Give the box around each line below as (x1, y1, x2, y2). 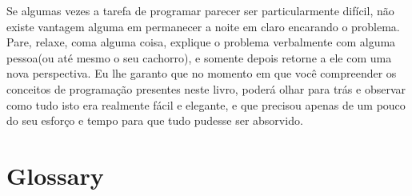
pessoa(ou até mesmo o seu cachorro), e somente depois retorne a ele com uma (6, 49, 392, 66)
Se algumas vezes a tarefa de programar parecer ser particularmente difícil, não (6, 2, 394, 18)
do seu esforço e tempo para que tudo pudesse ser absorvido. (6, 112, 303, 129)
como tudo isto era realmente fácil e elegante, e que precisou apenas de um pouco (6, 96, 406, 113)
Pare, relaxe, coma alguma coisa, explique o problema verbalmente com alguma (6, 34, 396, 50)
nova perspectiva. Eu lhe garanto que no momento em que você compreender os (6, 65, 397, 82)
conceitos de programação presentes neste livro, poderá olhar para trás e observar (6, 80, 406, 97)
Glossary (6, 158, 104, 191)
